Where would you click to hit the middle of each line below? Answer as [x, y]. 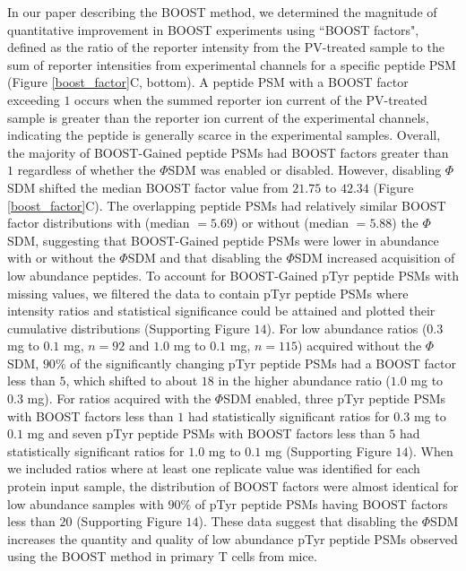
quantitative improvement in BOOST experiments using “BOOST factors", [213, 29]
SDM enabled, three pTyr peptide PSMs [335, 398]
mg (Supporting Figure [328, 450]
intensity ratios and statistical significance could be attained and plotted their [221, 311]
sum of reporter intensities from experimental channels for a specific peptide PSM [232, 64]
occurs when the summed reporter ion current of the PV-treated [251, 99]
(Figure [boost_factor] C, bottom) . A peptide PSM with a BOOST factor [208, 82]
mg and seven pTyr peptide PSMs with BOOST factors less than [206, 433]
